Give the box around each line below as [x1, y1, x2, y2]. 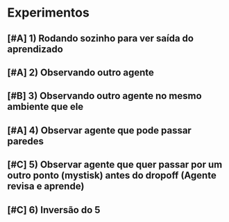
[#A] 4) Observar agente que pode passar [7, 124, 192, 136]
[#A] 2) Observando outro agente [7, 66, 155, 78]
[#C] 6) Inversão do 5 [7, 204, 101, 216]
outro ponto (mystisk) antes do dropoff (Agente [7, 169, 217, 181]
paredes [7, 135, 44, 147]
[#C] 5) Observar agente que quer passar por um [7, 159, 223, 171]
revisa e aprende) [7, 181, 85, 192]
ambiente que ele [7, 101, 84, 113]
